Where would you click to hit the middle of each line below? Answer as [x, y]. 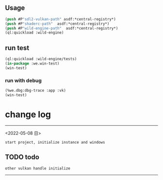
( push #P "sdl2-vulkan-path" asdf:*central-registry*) [61, 19]
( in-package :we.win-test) [32, 64]
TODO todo [22, 157]
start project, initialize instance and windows [55, 142]
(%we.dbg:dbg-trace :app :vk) [36, 91]
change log [28, 114]
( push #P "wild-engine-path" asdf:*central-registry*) [62, 28]
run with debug [24, 81]
